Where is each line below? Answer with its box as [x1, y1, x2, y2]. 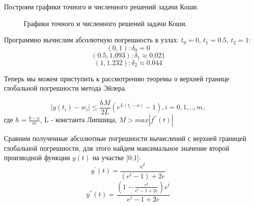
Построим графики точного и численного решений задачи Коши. [4, 1, 199, 11]
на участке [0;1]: [92, 152, 141, 163]
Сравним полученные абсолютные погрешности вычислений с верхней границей [4, 133, 247, 143]
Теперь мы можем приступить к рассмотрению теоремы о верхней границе [4, 73, 229, 83]
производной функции [4, 152, 70, 163]
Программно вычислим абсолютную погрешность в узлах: [4, 34, 179, 45]
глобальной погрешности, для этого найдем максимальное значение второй [4, 142, 229, 153]
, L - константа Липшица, [40, 114, 117, 125]
